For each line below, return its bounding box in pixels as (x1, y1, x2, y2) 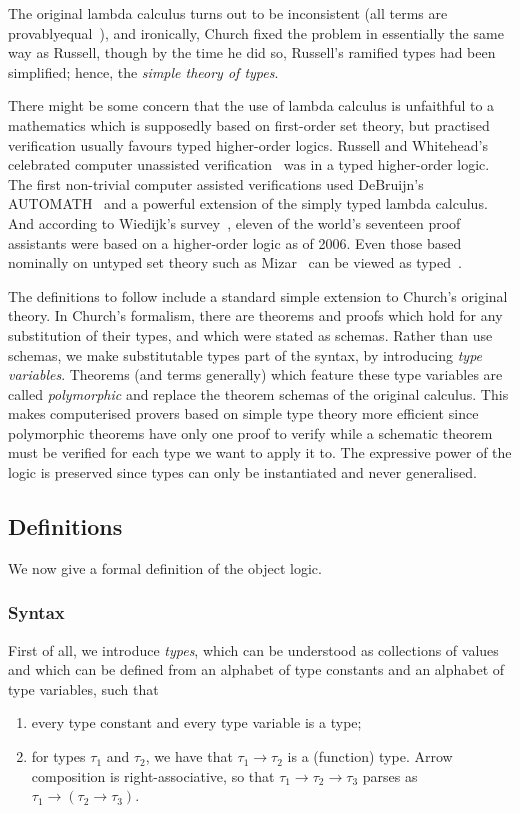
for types (31, 746, 86, 767)
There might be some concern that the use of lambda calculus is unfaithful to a (8, 95, 495, 116)
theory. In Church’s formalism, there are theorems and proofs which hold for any (8, 305, 503, 326)
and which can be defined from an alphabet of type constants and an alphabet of (8, 659, 505, 680)
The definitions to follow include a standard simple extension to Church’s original (8, 285, 508, 306)
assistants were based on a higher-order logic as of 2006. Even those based (8, 232, 462, 253)
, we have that (145, 746, 233, 767)
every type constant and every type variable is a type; (31, 712, 362, 733)
